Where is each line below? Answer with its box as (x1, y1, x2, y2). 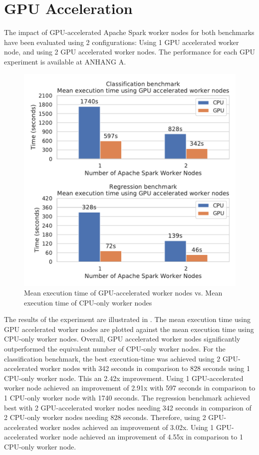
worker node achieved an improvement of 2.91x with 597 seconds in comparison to (4, 382, 256, 393)
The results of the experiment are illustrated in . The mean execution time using (4, 314, 251, 324)
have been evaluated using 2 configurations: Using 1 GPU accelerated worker (4, 36, 239, 47)
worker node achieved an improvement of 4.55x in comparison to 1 (40, 431, 243, 442)
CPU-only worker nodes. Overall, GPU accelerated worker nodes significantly (4, 333, 241, 344)
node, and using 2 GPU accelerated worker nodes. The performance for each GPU (4, 46, 256, 57)
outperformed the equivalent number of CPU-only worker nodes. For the (4, 343, 226, 354)
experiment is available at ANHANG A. (4, 56, 126, 66)
